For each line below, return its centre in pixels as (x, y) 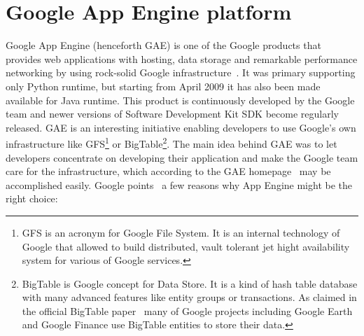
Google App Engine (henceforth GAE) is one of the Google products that (163, 45)
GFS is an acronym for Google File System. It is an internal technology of (181, 232)
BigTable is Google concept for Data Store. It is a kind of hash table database (190, 283)
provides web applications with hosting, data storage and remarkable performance (182, 58)
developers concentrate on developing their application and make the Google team (182, 157)
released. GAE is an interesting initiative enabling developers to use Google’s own (181, 127)
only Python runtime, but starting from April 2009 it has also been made (163, 86)
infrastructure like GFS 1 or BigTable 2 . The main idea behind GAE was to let (171, 142)
